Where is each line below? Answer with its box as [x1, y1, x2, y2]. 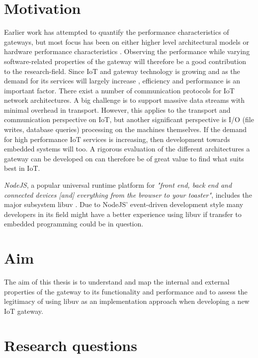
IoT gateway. [4, 305, 43, 316]
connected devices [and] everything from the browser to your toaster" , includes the [4, 189, 252, 200]
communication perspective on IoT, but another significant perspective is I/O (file [4, 114, 254, 125]
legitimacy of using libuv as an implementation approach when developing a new [4, 296, 250, 306]
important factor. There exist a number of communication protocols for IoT [4, 85, 235, 95]
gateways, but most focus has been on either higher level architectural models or [4, 36, 249, 47]
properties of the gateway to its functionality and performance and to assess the [4, 286, 248, 296]
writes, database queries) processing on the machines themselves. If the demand [4, 124, 247, 135]
